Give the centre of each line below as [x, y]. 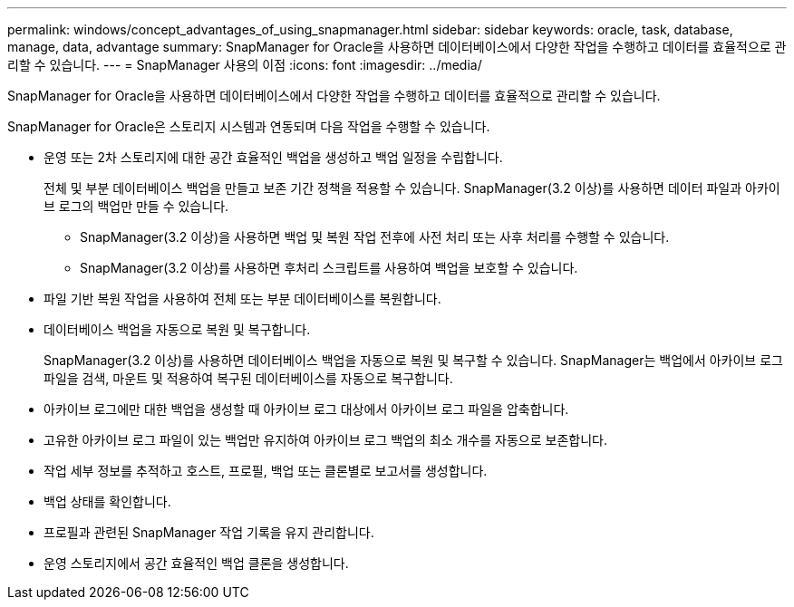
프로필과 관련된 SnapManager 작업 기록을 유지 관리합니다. [209, 532]
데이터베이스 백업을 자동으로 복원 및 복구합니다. [177, 329]
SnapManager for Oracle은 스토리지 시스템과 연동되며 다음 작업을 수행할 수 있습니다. [249, 126]
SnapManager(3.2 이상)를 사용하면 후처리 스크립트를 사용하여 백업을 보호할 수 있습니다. [329, 268]
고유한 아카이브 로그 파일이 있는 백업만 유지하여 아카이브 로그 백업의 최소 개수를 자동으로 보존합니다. [325, 440]
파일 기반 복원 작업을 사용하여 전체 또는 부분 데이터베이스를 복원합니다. [242, 299]
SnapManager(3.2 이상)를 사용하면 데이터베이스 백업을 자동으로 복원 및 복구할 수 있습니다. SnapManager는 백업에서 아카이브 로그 [413, 360]
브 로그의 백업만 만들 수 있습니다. [136, 206]
